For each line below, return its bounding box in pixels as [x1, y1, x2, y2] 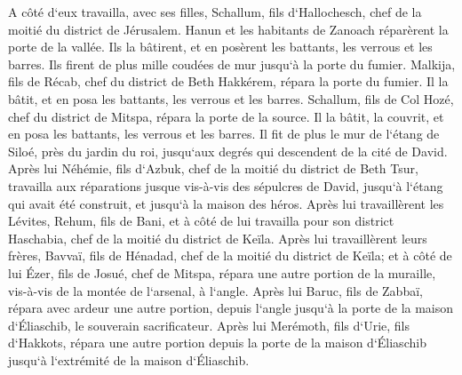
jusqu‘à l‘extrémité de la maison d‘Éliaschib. [8, 350, 250, 369]
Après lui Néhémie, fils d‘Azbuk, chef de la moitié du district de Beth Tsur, [8, 159, 418, 178]
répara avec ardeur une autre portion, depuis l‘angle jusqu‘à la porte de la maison [8, 299, 454, 317]
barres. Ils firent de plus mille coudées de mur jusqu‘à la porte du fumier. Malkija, [8, 54, 456, 73]
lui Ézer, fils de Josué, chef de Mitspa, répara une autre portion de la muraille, [8, 263, 436, 282]
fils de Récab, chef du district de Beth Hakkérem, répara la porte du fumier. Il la [8, 72, 449, 91]
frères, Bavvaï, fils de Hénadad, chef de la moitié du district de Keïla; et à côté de [8, 246, 452, 265]
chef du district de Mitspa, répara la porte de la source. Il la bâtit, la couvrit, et [8, 107, 444, 125]
